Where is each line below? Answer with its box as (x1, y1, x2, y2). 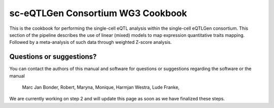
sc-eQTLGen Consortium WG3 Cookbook (9, 8, 187, 19)
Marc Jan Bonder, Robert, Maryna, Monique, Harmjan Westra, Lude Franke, (22, 84, 180, 90)
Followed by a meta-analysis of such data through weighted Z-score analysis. (9, 39, 172, 45)
